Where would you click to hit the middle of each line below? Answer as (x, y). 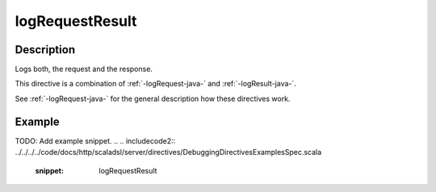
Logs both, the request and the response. (84, 69)
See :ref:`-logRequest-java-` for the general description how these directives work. (153, 98)
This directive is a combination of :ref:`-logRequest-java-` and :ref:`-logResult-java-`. (155, 84)
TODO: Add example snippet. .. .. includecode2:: (95, 140)
